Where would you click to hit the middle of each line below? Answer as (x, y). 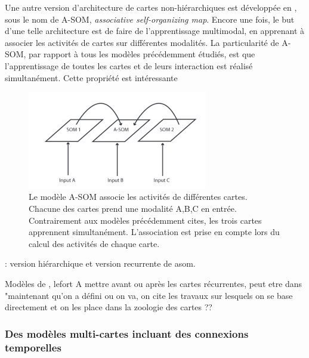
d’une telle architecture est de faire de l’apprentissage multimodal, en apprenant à (155, 31)
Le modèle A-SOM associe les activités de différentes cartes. (138, 197)
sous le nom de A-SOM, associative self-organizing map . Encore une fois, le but (150, 19)
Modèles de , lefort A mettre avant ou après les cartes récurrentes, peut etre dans (154, 284)
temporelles (33, 347)
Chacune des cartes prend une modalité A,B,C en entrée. (133, 209)
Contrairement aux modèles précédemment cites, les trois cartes (145, 220)
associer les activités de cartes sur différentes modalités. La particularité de (142, 42)
